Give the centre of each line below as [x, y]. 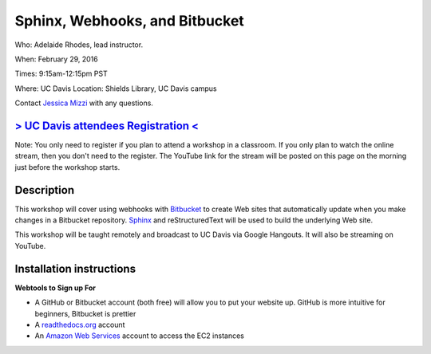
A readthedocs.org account [80, 324]
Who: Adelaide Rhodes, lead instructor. [79, 45]
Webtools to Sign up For [55, 288]
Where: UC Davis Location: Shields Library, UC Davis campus [116, 88]
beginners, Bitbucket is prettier [85, 313]
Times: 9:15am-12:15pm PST [61, 74]
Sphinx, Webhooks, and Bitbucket [130, 21]
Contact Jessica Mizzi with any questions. [84, 103]
